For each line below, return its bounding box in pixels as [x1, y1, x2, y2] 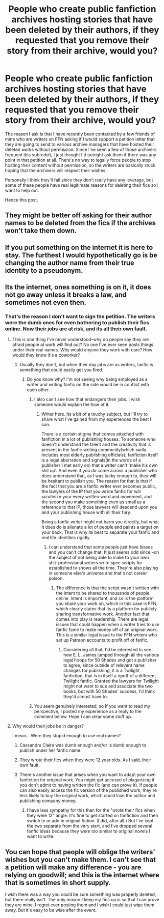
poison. [48, 575, 64, 581]
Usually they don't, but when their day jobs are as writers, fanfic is [19, 362, 153, 368]
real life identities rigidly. [41, 535, 91, 541]
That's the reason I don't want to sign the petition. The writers [5, 313, 155, 320]
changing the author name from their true [5, 258, 135, 267]
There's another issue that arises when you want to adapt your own [19, 772, 156, 777]
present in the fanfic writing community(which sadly [41, 447, 147, 453]
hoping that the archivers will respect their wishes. [5, 167, 107, 173]
